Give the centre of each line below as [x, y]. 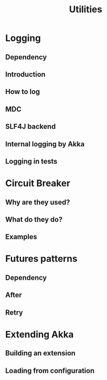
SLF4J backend [31, 127]
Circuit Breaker [38, 183]
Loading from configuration [50, 371]
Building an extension [40, 353]
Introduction [25, 74]
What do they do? [34, 219]
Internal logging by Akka [45, 144]
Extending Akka [39, 334]
